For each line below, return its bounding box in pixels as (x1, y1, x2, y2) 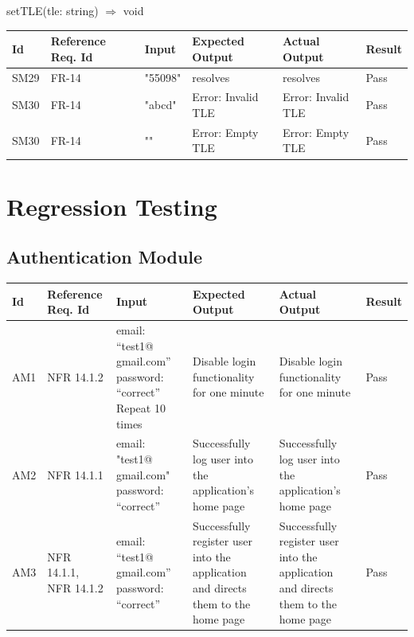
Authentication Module (6, 244, 203, 269)
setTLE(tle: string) (6, 2, 99, 18)
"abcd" (144, 96, 177, 113)
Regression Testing (6, 190, 217, 222)
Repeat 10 (115, 399, 166, 416)
